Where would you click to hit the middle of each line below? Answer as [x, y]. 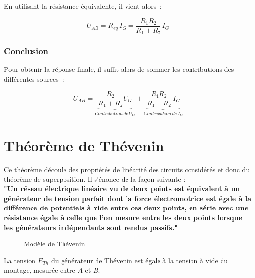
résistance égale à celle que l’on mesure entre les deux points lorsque [123, 217]
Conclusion [26, 51]
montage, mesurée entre [40, 270]
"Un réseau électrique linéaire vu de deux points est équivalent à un [122, 189]
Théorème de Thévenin [84, 146]
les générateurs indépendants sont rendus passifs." [91, 227]
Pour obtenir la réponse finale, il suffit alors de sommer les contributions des [119, 69]
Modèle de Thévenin [54, 244]
